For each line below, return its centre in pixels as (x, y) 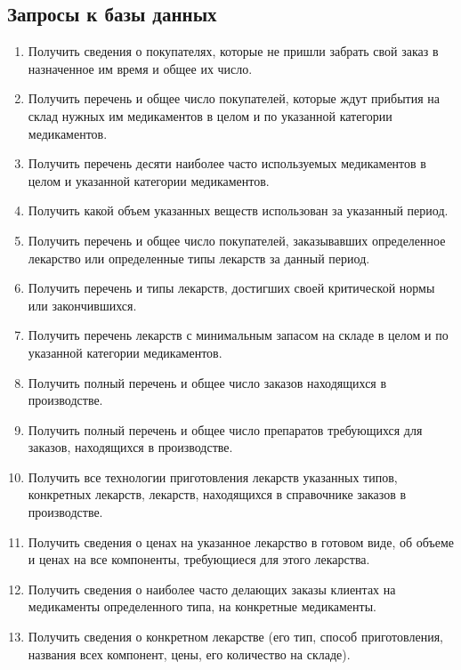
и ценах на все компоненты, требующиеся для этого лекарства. (199, 559)
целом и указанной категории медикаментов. (149, 180)
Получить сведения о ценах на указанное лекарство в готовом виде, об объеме (241, 541)
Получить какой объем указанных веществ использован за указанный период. (238, 210)
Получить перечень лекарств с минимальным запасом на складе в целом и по (238, 335)
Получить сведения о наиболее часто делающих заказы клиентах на (212, 589)
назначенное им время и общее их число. (140, 68)
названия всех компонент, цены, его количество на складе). (189, 654)
